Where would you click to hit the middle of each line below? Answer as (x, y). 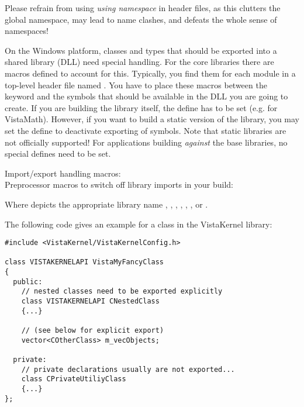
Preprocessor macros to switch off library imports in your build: (119, 184)
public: (28, 282)
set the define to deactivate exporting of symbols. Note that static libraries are (146, 130)
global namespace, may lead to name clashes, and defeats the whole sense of (141, 19)
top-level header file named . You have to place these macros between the (136, 84)
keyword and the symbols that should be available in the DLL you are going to (146, 96)
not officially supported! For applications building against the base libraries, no (146, 142)
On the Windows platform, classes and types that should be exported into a (141, 50)
